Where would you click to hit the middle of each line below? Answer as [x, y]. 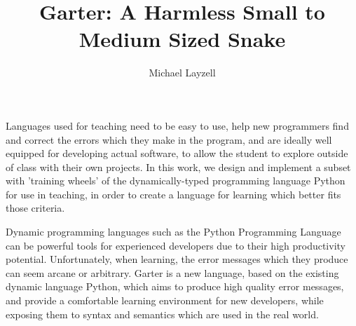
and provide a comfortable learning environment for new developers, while [165, 300]
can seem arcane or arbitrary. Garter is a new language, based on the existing [172, 272]
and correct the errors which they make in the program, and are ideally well [169, 139]
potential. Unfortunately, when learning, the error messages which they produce [177, 259]
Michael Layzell [182, 73]
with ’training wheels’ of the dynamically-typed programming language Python [176, 181]
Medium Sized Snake [182, 39]
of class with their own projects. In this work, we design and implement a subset [178, 167]
